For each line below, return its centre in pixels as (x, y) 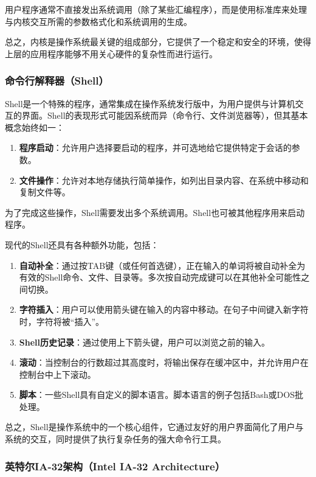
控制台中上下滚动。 (57, 374)
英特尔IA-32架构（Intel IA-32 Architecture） (115, 466)
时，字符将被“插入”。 (62, 321)
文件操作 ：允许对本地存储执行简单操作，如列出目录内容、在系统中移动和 (164, 180)
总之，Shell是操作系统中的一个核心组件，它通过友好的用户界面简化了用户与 (154, 427)
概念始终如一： (35, 127)
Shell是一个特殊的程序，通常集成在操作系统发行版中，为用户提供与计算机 (150, 103)
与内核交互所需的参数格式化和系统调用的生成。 (98, 21)
